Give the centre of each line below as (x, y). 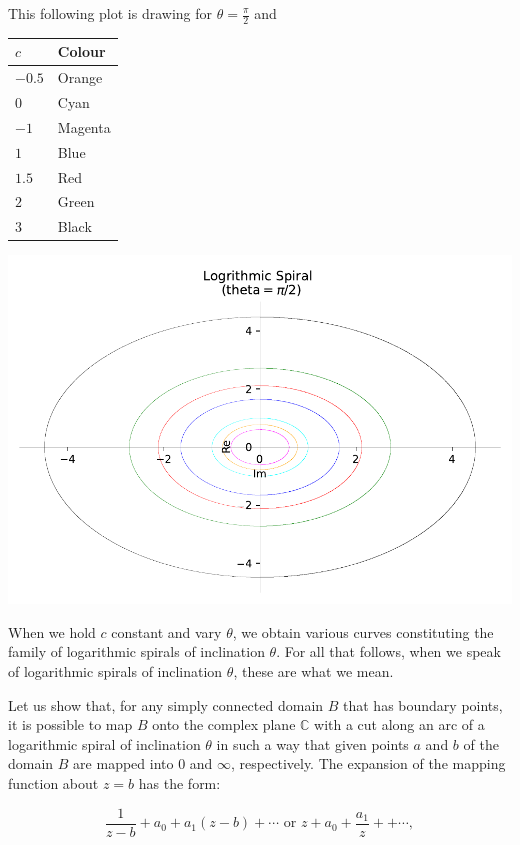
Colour (81, 51)
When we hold (52, 631)
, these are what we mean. (313, 671)
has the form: (179, 783)
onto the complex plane (224, 724)
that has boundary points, (423, 704)
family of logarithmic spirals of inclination (136, 651)
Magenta (84, 126)
